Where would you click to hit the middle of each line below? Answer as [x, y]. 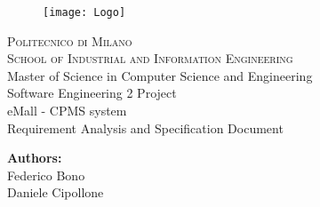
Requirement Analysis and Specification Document [145, 127]
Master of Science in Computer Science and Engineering [160, 75]
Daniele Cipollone [56, 192]
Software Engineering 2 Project [92, 93]
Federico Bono [46, 175]
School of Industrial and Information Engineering [150, 58]
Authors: [35, 158]
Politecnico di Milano [70, 40]
